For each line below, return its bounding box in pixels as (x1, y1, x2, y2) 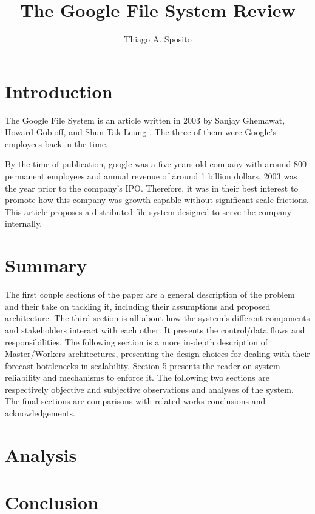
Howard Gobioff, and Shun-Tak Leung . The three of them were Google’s (5, 125, 277, 138)
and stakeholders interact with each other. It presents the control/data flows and (5, 323, 305, 336)
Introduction (5, 78, 113, 103)
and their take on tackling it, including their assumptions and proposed (5, 299, 271, 312)
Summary (5, 253, 87, 278)
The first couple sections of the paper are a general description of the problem (5, 288, 295, 301)
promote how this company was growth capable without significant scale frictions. (5, 193, 309, 206)
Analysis (5, 442, 77, 467)
